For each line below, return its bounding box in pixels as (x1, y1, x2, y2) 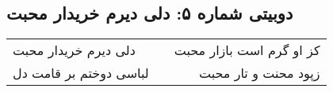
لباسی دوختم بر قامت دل (13, 64, 149, 83)
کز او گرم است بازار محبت (174, 41, 320, 60)
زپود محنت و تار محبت (198, 64, 320, 83)
